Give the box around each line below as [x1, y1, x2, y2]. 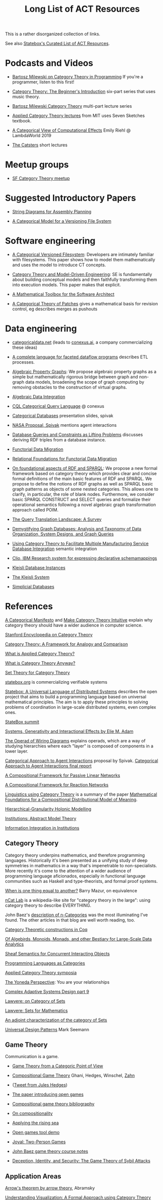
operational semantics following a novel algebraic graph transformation [12, 502, 156, 508]
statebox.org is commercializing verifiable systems [5, 679, 108, 685]
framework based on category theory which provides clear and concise [12, 470, 157, 476]
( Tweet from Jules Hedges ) [12, 1082, 68, 1088]
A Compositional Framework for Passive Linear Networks [5, 772, 120, 778]
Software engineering [5, 235, 95, 247]
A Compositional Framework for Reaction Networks [5, 782, 109, 787]
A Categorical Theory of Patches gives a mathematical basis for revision [12, 300, 158, 306]
